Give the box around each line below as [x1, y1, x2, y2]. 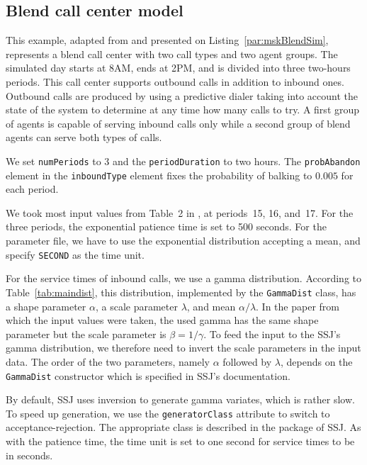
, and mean [186, 298, 236, 313]
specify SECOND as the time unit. [6, 247, 145, 262]
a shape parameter [6, 298, 86, 313]
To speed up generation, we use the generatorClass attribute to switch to [6, 405, 330, 420]
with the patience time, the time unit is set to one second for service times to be [6, 434, 355, 449]
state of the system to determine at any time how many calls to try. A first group [6, 102, 360, 117]
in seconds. [6, 447, 53, 462]
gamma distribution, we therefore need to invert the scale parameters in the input [6, 340, 361, 355]
